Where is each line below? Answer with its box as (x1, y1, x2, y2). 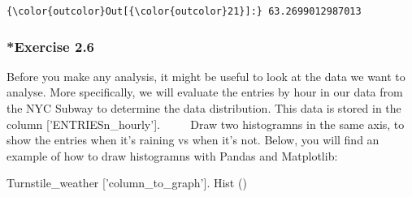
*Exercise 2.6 (7, 36, 95, 56)
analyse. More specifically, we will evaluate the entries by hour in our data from (7, 84, 403, 101)
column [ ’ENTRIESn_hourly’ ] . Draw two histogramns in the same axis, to (7, 115, 405, 132)
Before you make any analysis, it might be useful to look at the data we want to (7, 67, 405, 84)
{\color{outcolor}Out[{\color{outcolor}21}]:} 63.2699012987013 (7, 6, 362, 17)
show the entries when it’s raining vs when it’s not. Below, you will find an (7, 131, 379, 148)
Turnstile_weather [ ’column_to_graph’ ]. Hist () (7, 174, 247, 191)
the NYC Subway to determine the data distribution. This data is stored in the (7, 100, 401, 117)
